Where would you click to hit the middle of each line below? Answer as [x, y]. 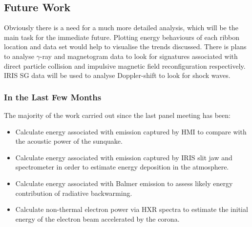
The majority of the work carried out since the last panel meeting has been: [117, 115]
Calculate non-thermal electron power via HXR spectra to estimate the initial [132, 209]
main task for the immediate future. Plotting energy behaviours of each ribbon [122, 37]
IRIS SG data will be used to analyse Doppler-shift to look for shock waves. [117, 75]
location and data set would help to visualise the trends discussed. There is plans [125, 47]
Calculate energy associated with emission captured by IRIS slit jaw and [124, 157]
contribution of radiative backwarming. [74, 193]
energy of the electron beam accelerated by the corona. [97, 218]
